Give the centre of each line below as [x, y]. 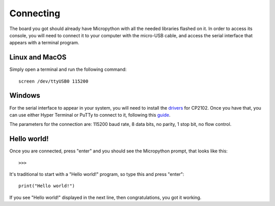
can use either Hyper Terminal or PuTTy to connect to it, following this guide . [90, 115]
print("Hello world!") [47, 186]
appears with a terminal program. [44, 43]
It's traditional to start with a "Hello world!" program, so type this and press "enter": [97, 174]
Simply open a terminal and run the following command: [68, 69]
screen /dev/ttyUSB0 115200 [53, 81]
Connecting [35, 13]
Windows [25, 96]
